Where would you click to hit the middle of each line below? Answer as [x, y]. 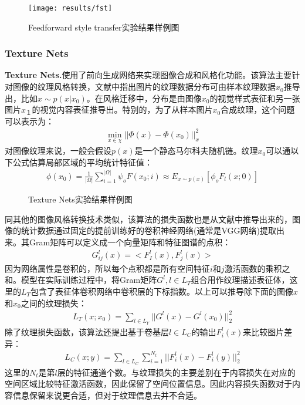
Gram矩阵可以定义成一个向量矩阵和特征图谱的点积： [130, 242]
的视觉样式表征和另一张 [255, 98]
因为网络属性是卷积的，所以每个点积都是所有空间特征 [107, 268]
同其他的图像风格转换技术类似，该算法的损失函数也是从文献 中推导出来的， [148, 219]
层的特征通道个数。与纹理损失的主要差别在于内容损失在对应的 [176, 372]
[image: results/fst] [70, 8]
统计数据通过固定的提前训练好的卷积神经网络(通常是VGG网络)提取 [148, 230]
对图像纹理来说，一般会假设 [58, 151]
